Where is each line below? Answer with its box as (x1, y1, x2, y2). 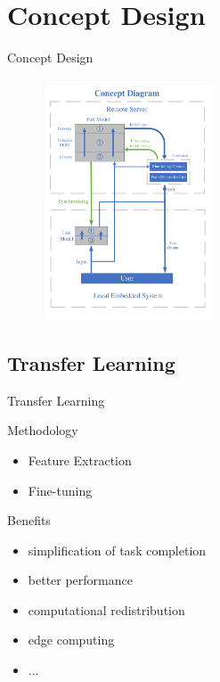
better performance (28, 571, 133, 589)
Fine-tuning (28, 481, 93, 499)
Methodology (7, 421, 78, 440)
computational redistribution (28, 600, 185, 619)
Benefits (7, 511, 51, 530)
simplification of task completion (28, 540, 207, 559)
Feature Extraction (28, 450, 132, 469)
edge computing (28, 630, 115, 649)
